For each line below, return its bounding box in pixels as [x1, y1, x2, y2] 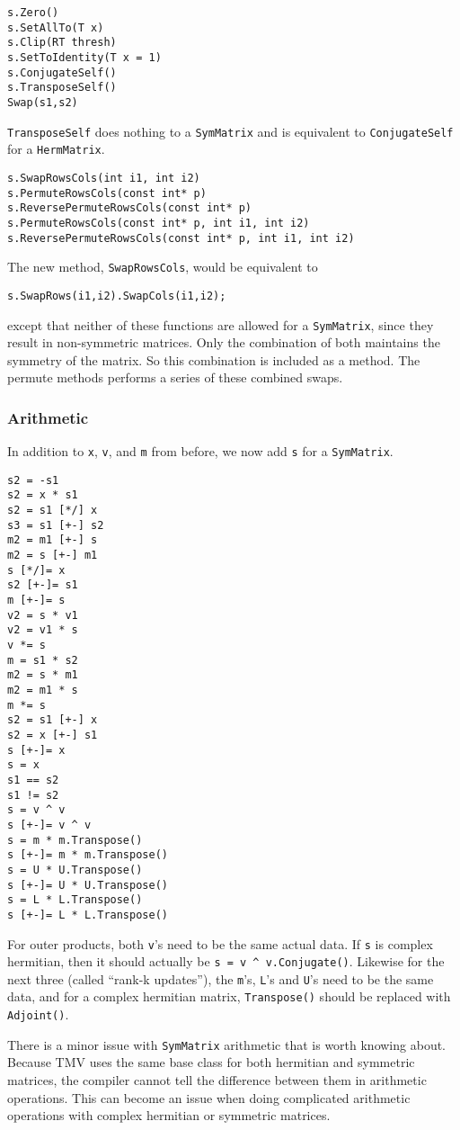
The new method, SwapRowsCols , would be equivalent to [7, 257, 318, 276]
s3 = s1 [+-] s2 [7, 518, 104, 532]
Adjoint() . [7, 1005, 69, 1024]
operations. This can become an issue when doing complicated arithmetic [7, 1088, 411, 1107]
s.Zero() [7, 6, 59, 19]
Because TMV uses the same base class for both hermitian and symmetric [7, 1053, 415, 1072]
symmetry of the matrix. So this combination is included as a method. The [7, 350, 420, 369]
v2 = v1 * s [7, 623, 78, 637]
